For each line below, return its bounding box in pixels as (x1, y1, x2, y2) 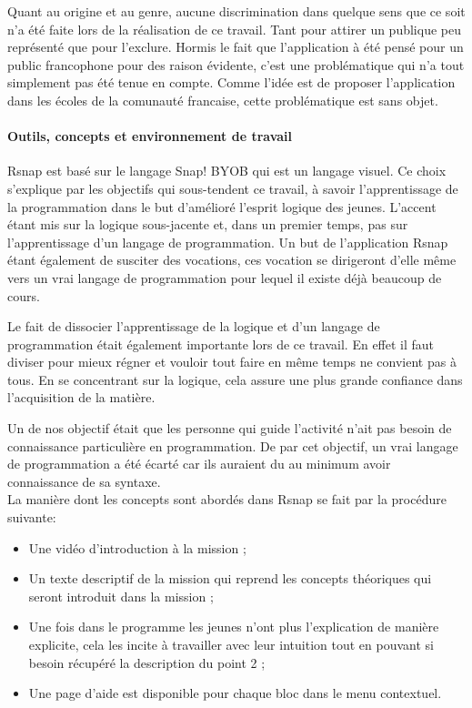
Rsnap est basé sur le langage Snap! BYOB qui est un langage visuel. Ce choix (7, 161, 447, 180)
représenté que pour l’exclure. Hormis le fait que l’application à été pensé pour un (7, 37, 464, 56)
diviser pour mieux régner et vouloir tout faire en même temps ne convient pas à (7, 352, 457, 371)
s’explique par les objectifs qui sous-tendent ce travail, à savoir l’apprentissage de (7, 178, 458, 197)
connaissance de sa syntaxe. (7, 471, 161, 491)
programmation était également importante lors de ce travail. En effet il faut (7, 334, 435, 353)
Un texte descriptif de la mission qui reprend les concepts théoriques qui (28, 569, 432, 588)
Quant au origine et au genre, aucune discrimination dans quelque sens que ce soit (7, 2, 466, 20)
